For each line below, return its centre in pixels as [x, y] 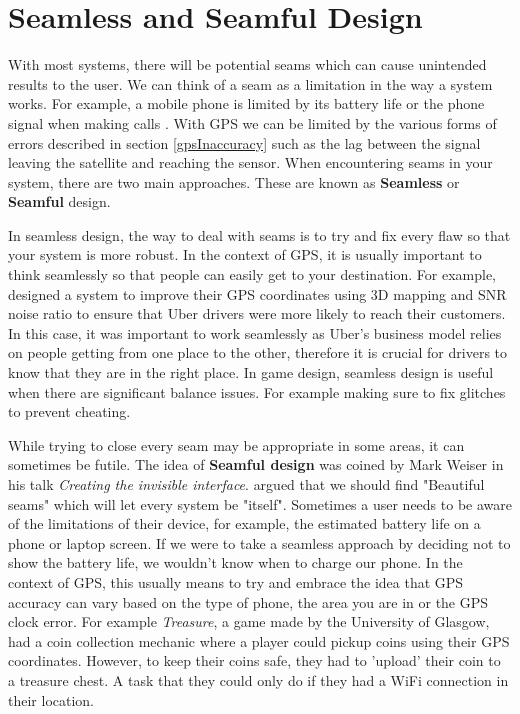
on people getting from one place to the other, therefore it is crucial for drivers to [258, 352]
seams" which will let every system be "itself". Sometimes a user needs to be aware [260, 503]
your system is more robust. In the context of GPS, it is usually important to [245, 254]
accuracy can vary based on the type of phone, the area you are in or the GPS [248, 601]
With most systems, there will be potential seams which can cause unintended [247, 64]
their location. [51, 699]
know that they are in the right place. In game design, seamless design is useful [251, 372]
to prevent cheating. [69, 411]
